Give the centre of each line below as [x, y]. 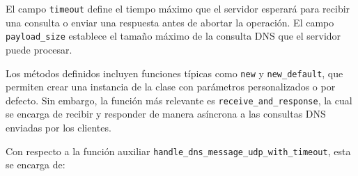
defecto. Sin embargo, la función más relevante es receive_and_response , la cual [179, 100]
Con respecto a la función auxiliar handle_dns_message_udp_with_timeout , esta [178, 151]
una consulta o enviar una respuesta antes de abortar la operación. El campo [170, 22]
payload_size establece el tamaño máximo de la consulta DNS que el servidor [173, 36]
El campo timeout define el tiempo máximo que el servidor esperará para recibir [178, 8]
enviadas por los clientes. [59, 127]
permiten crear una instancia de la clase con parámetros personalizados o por [171, 87]
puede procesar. [39, 49]
